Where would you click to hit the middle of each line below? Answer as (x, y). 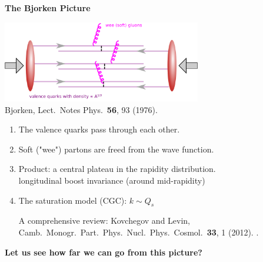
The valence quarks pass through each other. (99, 129)
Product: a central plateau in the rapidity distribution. (117, 169)
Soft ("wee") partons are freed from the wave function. (116, 149)
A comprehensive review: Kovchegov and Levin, (104, 220)
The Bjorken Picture (48, 8)
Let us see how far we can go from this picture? (104, 252)
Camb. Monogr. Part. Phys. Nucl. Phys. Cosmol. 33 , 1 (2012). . (139, 232)
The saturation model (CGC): (73, 200)
